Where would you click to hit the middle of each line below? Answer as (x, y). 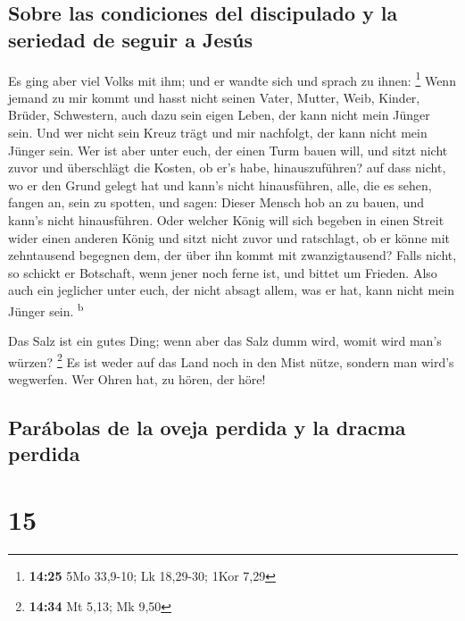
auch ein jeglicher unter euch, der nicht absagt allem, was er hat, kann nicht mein (232, 290)
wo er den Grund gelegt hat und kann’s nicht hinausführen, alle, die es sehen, (220, 185)
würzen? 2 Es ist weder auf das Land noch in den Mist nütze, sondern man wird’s (231, 360)
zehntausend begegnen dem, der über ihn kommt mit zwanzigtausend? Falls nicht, (232, 255)
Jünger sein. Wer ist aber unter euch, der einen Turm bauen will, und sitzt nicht (228, 150)
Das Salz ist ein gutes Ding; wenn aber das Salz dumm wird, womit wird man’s (225, 341)
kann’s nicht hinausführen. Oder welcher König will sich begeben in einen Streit (226, 220)
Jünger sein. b (46, 309)
